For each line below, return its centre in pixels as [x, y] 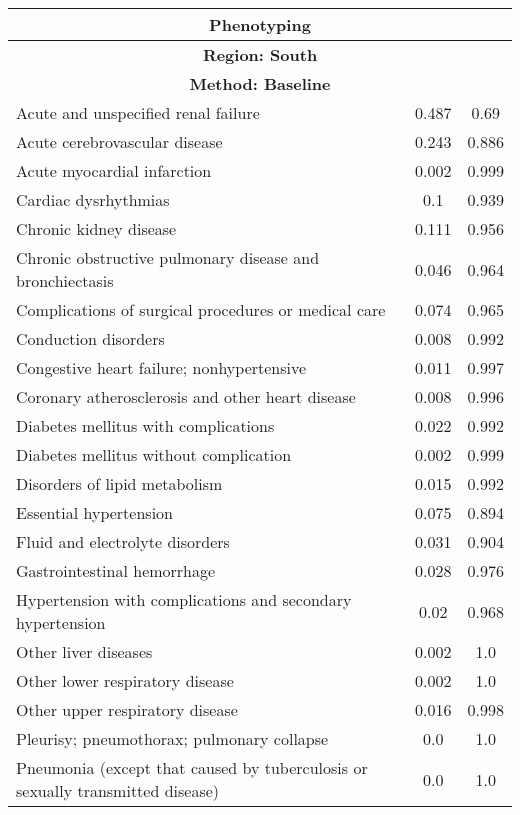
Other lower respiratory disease [125, 680]
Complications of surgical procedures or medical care [201, 309]
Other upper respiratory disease [127, 709]
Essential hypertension [94, 512]
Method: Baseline [260, 83]
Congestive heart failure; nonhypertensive [161, 367]
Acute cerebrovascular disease [119, 141]
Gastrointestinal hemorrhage [116, 570]
